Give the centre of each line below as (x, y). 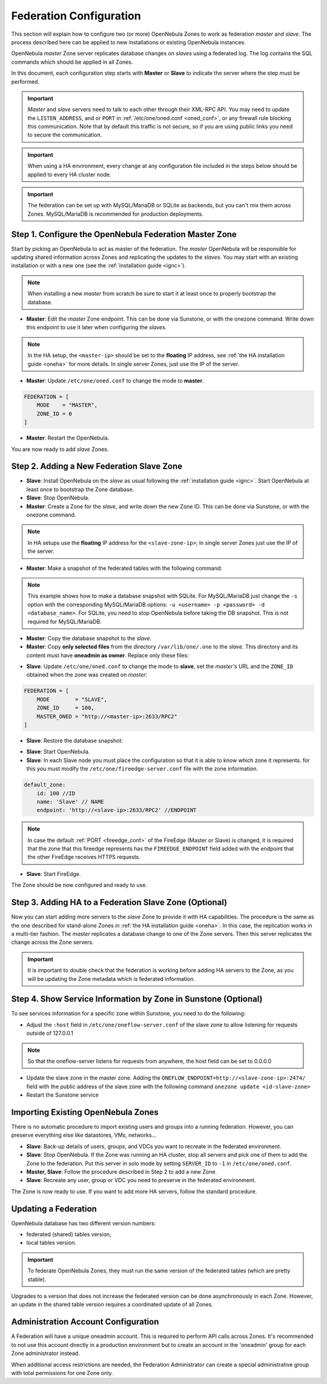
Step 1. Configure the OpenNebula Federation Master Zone (124, 234)
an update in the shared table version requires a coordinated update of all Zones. (112, 1305)
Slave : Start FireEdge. (54, 874)
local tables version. (51, 1243)
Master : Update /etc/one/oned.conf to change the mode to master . (115, 381)
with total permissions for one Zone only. (62, 1372)
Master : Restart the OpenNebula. (68, 438)
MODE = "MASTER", (67, 405)
